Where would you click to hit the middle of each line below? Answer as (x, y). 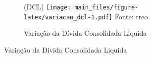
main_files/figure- (106, 7)
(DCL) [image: (48, 6)
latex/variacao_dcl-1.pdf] (68, 17)
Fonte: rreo (131, 16)
